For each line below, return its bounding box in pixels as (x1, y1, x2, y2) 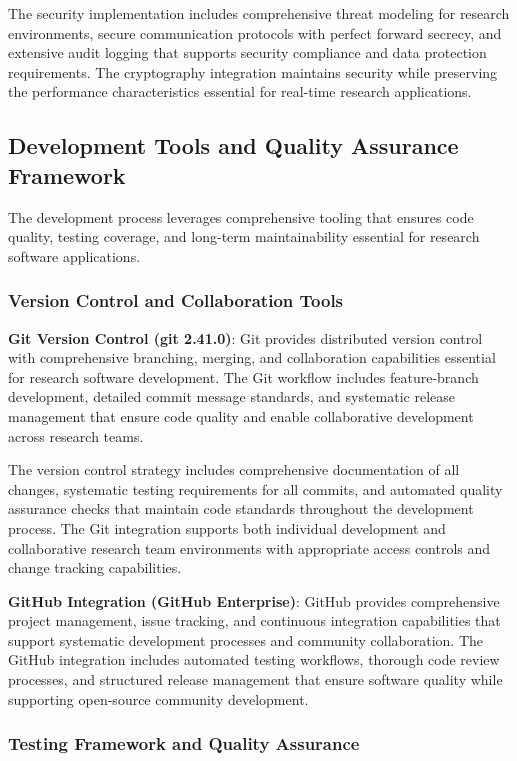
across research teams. (8, 425, 144, 446)
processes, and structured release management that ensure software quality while (8, 669, 503, 690)
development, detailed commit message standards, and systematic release (8, 386, 455, 407)
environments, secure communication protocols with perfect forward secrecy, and (8, 22, 502, 43)
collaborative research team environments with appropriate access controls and (8, 537, 491, 558)
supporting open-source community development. (8, 688, 309, 709)
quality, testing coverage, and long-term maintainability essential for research (8, 226, 480, 247)
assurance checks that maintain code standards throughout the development (8, 498, 474, 519)
